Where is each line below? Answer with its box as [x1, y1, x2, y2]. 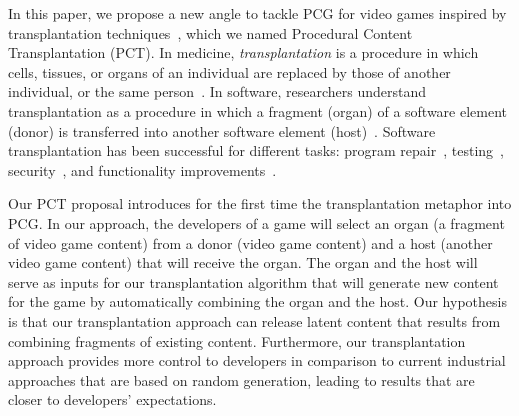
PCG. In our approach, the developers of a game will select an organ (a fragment [8, 212, 505, 233]
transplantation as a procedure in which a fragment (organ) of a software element [8, 100, 508, 121]
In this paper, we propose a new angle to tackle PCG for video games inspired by [8, 3, 507, 23]
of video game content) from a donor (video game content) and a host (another [8, 232, 493, 253]
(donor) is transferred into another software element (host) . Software [8, 120, 436, 141]
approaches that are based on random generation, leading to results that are [8, 369, 475, 390]
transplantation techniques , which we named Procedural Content [8, 22, 413, 43]
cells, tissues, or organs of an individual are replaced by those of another [8, 61, 451, 82]
